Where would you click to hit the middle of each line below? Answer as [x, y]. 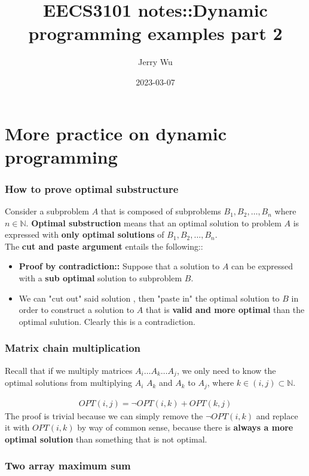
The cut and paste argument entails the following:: [104, 246]
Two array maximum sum [68, 466]
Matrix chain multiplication [73, 348]
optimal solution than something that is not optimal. [106, 439]
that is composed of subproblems [161, 211]
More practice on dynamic [116, 133]
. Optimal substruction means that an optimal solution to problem [154, 222]
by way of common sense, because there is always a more [185, 427]
